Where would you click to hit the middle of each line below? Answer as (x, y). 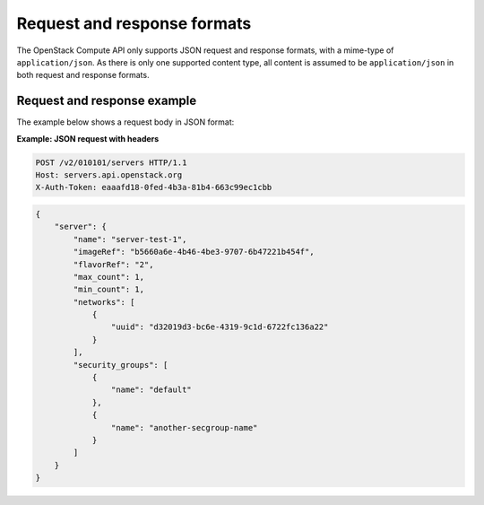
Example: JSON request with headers (88, 138)
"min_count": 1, (109, 290)
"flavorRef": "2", (113, 264)
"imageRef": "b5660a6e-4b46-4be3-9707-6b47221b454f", (194, 252)
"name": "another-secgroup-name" (184, 427)
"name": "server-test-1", (130, 239)
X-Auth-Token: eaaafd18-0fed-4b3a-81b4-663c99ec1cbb (154, 187)
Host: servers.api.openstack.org (109, 175)
